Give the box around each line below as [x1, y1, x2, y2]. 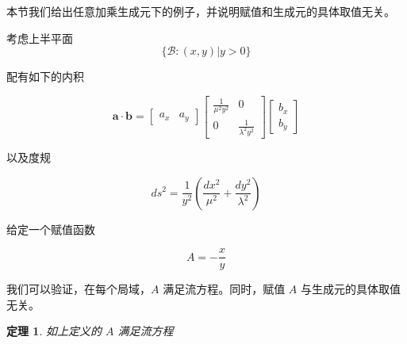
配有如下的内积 [6, 68, 84, 85]
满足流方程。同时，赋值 [163, 281, 286, 297]
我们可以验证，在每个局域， [6, 281, 151, 297]
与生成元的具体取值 [300, 281, 401, 297]
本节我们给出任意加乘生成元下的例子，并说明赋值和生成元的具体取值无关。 [6, 3, 395, 19]
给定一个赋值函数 [6, 220, 95, 237]
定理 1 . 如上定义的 [6, 323, 102, 339]
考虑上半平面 [6, 29, 73, 46]
